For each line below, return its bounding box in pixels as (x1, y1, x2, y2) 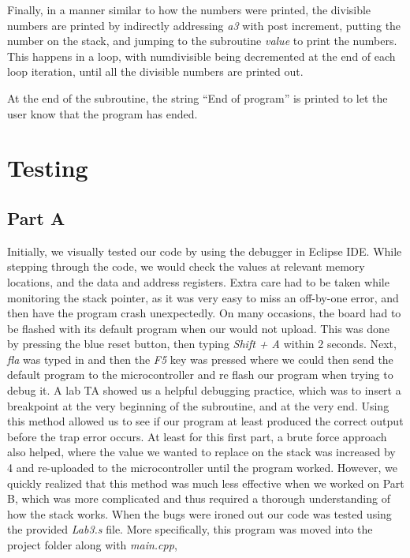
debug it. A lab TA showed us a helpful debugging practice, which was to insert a (7, 382, 401, 399)
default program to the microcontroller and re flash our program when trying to (7, 366, 393, 383)
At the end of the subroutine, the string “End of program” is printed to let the (7, 89, 388, 106)
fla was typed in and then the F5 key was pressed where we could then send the (7, 350, 393, 367)
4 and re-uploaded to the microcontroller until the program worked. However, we (7, 459, 397, 476)
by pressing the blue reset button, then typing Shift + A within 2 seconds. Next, (7, 335, 397, 352)
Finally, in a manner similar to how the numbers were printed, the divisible (7, 2, 371, 17)
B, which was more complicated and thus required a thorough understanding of (7, 490, 390, 507)
